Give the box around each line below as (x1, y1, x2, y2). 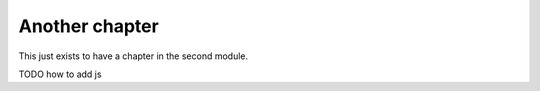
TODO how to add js (18, 68, 102, 80)
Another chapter (18, 15, 159, 37)
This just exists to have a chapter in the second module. (18, 50, 249, 62)
